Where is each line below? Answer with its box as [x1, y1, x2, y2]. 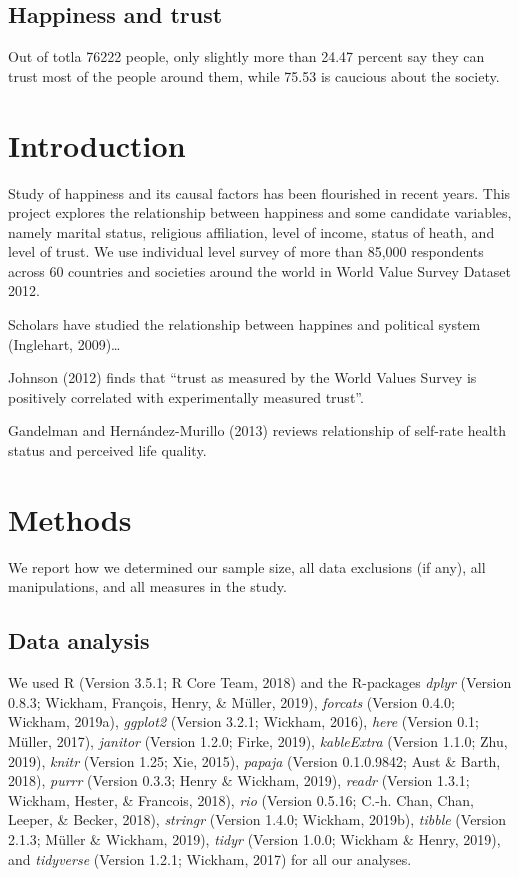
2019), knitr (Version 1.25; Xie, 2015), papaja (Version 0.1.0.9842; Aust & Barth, [8, 750, 501, 771]
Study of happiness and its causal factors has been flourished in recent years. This [8, 182, 511, 203]
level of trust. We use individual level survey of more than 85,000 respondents [8, 241, 484, 262]
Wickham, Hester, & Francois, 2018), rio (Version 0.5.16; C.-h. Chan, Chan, [8, 789, 474, 810]
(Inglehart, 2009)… [8, 333, 121, 354]
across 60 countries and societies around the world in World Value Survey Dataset [8, 260, 511, 281]
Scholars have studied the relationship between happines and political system [8, 314, 481, 335]
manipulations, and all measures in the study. [8, 576, 287, 597]
